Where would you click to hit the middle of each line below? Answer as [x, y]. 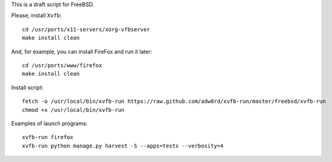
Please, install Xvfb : [36, 16]
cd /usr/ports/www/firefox [62, 65]
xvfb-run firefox [48, 137]
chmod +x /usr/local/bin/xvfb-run [73, 110]
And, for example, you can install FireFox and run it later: [82, 51]
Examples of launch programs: [49, 123]
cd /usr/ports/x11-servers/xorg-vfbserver [86, 29]
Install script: [27, 87]
